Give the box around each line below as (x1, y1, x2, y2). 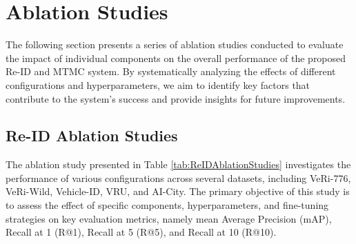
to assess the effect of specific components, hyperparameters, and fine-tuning (6, 198, 329, 212)
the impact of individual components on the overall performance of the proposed (6, 50, 346, 65)
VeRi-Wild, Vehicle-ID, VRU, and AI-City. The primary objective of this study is (6, 184, 350, 199)
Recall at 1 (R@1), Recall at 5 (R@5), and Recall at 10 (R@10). (6, 225, 277, 239)
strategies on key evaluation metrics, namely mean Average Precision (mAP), (6, 211, 332, 225)
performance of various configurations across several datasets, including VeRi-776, (6, 170, 351, 185)
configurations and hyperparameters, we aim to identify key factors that (6, 77, 310, 92)
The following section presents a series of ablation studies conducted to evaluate (6, 37, 344, 52)
